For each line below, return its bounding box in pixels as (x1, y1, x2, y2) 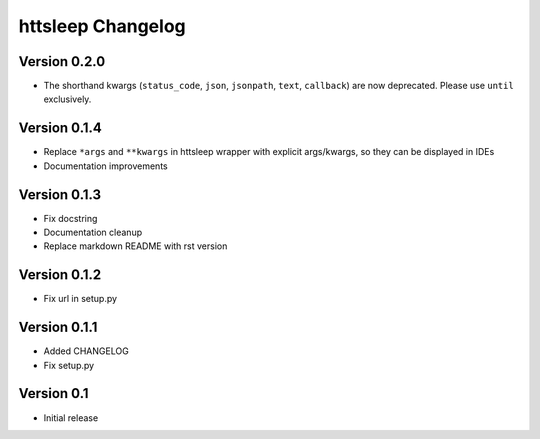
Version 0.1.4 (18, 120, 102, 137)
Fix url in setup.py (43, 293, 118, 305)
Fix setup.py (43, 359, 95, 371)
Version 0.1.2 (18, 266, 102, 284)
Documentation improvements (43, 160, 169, 172)
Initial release (43, 411, 99, 424)
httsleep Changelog (18, 15, 186, 37)
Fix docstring (43, 212, 98, 224)
